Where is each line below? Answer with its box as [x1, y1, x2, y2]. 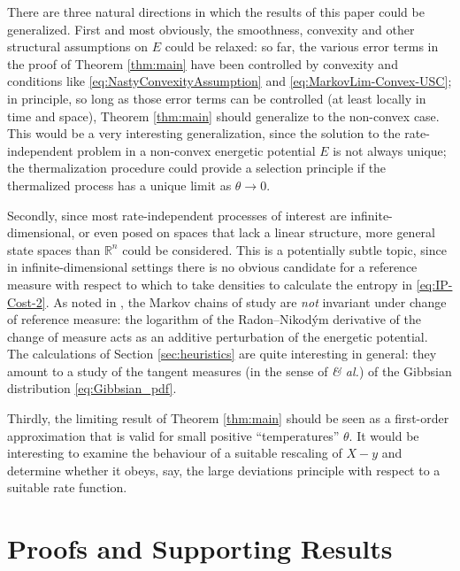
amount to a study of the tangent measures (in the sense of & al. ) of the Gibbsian [7, 361, 452, 380]
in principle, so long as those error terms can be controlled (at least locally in [7, 89, 426, 107]
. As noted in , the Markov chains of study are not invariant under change [45, 292, 447, 311]
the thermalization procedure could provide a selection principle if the [7, 158, 387, 177]
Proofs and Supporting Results [7, 530, 393, 567]
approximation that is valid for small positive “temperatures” [7, 426, 340, 444]
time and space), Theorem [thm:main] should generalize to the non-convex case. [7, 106, 440, 125]
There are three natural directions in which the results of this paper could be [7, 3, 425, 20]
